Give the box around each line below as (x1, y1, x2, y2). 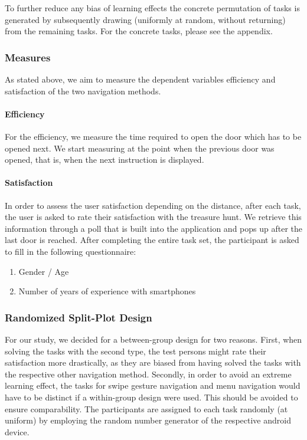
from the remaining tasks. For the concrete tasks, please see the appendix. (5, 25, 273, 37)
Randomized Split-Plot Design (5, 310, 152, 324)
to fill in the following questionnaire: (5, 245, 136, 257)
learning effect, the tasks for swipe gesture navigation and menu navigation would (5, 379, 301, 392)
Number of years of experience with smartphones (18, 285, 196, 297)
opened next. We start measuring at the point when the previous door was (5, 142, 275, 154)
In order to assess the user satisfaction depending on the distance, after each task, (5, 199, 301, 211)
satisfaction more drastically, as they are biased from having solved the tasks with (5, 356, 301, 369)
